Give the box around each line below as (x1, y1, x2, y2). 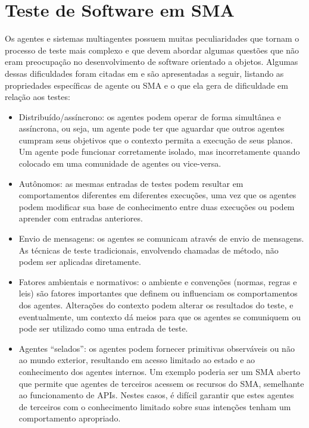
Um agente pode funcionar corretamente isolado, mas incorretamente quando (18, 145, 300, 158)
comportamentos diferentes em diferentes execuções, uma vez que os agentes (18, 189, 296, 201)
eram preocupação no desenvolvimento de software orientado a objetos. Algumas (5, 55, 298, 68)
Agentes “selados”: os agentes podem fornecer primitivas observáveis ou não (18, 342, 295, 354)
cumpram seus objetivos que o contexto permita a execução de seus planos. (18, 133, 293, 146)
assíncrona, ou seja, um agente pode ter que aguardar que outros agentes (18, 122, 285, 135)
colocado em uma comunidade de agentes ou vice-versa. (18, 157, 221, 170)
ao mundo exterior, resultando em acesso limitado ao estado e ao (18, 354, 255, 366)
